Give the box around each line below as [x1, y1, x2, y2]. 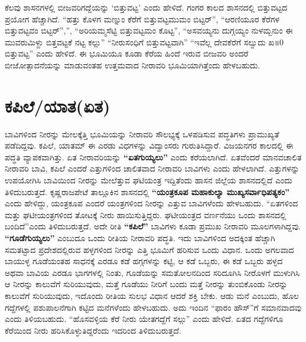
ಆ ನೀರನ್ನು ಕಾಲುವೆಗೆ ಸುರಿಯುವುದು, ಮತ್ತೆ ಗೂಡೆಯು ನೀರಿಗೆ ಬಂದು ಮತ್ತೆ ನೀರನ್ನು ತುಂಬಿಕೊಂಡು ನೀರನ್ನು [5, 278, 288, 290]
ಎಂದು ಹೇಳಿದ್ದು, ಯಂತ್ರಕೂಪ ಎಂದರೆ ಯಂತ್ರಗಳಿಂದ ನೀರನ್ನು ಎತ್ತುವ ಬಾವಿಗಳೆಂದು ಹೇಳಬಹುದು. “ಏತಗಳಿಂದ [5, 197, 298, 209]
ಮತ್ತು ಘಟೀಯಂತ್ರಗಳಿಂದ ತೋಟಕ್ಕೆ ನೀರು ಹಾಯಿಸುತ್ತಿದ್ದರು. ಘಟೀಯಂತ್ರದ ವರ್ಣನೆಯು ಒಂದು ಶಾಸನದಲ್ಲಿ [5, 208, 287, 221]
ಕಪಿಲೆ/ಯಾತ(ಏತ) [5, 93, 110, 117]
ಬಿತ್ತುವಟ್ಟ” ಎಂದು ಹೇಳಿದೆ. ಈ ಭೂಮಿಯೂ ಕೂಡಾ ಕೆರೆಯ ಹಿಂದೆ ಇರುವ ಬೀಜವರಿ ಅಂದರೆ [5, 47, 249, 60]
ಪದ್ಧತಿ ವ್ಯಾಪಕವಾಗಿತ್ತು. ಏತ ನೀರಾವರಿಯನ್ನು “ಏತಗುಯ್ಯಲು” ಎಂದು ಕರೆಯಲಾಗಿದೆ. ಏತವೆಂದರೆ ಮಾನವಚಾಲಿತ [5, 150, 302, 163]
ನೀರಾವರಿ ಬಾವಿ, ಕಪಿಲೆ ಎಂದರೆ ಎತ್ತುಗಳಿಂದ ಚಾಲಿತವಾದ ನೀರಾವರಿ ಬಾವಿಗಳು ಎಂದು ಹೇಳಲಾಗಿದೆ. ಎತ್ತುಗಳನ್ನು [5, 162, 300, 175]
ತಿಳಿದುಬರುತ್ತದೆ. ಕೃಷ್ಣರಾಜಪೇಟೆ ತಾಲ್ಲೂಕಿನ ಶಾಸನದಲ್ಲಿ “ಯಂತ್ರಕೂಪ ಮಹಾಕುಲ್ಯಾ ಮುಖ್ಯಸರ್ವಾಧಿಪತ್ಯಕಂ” [5, 185, 290, 198]
